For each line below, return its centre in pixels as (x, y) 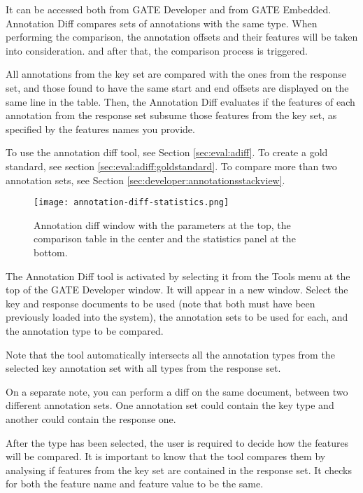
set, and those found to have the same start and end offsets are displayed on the (177, 87)
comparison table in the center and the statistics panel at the (165, 238)
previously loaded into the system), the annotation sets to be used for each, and (177, 317)
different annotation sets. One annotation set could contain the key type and (170, 405)
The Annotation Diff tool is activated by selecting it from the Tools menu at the (178, 276)
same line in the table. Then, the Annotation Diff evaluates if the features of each (180, 101)
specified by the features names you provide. (100, 129)
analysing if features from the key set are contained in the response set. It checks (179, 470)
